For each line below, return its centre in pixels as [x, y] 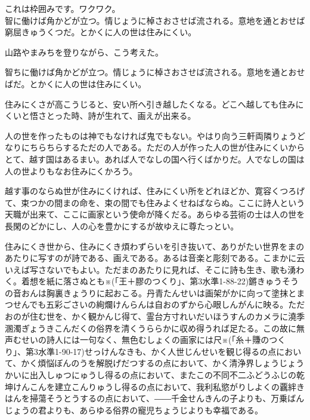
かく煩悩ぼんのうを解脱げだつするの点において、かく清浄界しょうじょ [159, 363]
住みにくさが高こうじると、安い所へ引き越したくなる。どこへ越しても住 [146, 104]
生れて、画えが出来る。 [150, 116]
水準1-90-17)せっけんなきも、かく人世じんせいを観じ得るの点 [157, 351]
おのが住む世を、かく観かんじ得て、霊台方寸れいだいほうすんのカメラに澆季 [155, 316]
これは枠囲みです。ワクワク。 [63, 8]
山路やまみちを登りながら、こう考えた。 [84, 52]
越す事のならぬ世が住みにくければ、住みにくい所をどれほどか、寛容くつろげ [155, 191]
